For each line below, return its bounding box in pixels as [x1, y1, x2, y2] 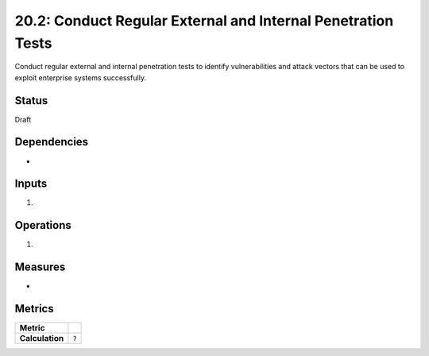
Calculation [19, 333, 64, 344]
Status [14, 94, 48, 107]
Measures [14, 261, 66, 274]
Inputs [14, 177, 48, 191]
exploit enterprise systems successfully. [14, 72, 147, 83]
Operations [14, 219, 71, 232]
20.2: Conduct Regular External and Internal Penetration [14, 12, 394, 29]
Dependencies [14, 135, 89, 149]
